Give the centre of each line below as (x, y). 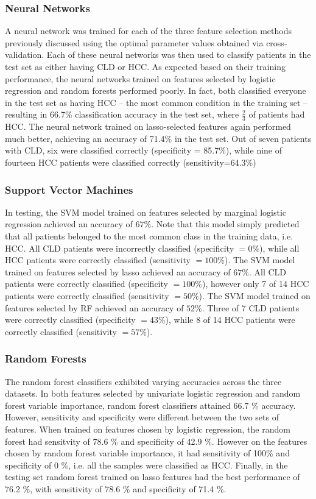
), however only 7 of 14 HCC (255, 284)
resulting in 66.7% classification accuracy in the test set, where (122, 114)
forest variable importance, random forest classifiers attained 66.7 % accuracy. (150, 405)
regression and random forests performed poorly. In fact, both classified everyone (156, 90)
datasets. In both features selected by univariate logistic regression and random (153, 393)
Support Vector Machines (69, 189)
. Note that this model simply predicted (225, 224)
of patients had (277, 114)
